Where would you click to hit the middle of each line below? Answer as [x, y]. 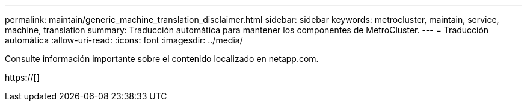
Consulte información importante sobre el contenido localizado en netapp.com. [162, 59]
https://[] [22, 77]
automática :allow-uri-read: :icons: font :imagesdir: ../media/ [124, 40]
